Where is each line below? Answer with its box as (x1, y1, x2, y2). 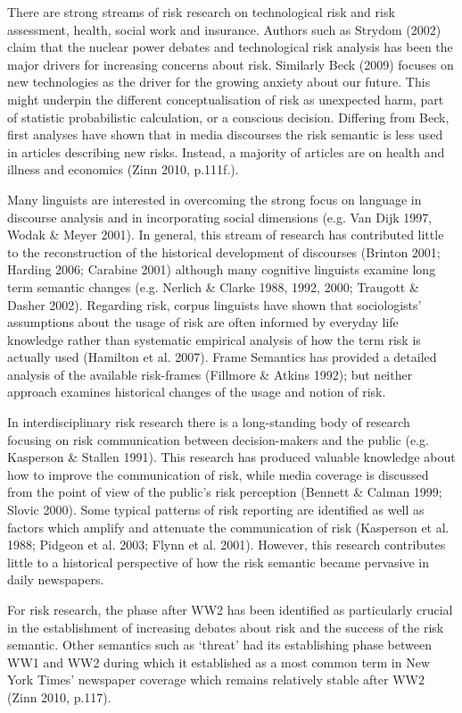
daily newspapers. (7, 570, 104, 589)
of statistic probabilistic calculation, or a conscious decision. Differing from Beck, (7, 107, 450, 126)
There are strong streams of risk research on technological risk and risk (7, 3, 395, 21)
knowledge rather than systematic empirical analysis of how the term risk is (7, 330, 421, 348)
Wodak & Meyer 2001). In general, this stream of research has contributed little (7, 225, 444, 244)
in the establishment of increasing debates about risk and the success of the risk (7, 617, 444, 636)
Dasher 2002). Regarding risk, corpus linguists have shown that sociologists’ (7, 295, 422, 314)
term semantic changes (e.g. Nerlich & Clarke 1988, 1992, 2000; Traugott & (7, 277, 419, 296)
